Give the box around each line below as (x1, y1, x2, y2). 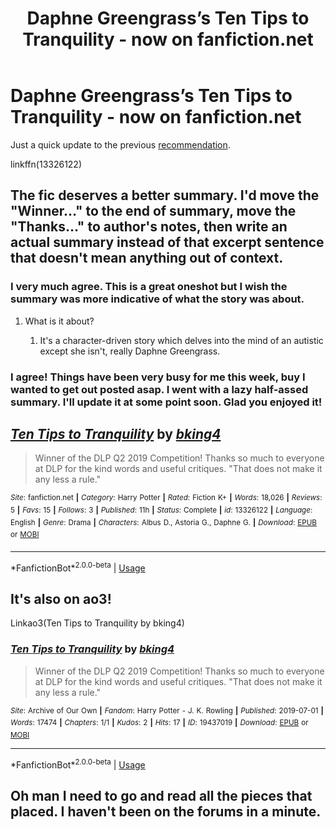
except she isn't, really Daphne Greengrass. (39, 345, 221, 357)
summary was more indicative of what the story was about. (10, 292, 305, 306)
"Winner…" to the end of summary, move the (10, 203, 297, 220)
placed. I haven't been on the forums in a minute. (10, 803, 322, 821)
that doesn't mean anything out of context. (10, 250, 284, 267)
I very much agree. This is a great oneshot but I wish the (10, 280, 288, 294)
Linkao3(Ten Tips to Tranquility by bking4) (10, 617, 185, 629)
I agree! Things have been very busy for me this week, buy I (10, 370, 306, 384)
